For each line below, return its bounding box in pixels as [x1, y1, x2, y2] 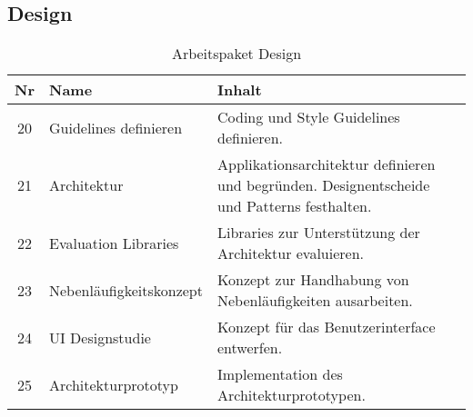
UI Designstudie [48, 326, 151, 348]
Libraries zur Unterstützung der [216, 222, 420, 243]
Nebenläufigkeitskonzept [48, 279, 203, 301]
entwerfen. [216, 337, 283, 359]
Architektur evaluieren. [216, 243, 365, 264]
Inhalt [216, 79, 262, 101]
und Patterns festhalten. [216, 195, 372, 217]
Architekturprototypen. [216, 384, 366, 406]
